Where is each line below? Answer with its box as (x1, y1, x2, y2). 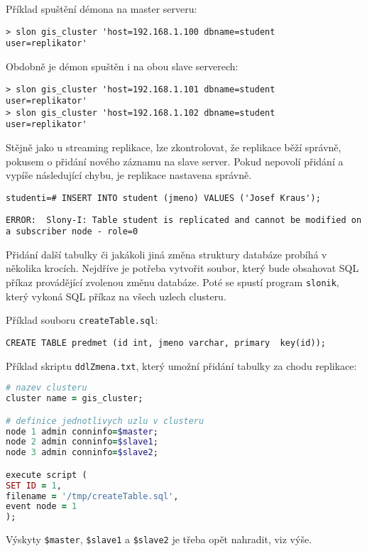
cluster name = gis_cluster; (6, 393, 143, 404)
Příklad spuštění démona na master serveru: (6, 1, 197, 16)
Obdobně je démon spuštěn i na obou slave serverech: (6, 58, 239, 73)
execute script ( (6, 469, 87, 480)
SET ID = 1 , (6, 480, 62, 491)
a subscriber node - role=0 (6, 227, 138, 237)
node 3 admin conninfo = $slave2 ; (6, 447, 158, 458)
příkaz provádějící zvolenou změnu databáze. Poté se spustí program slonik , (6, 275, 339, 290)
